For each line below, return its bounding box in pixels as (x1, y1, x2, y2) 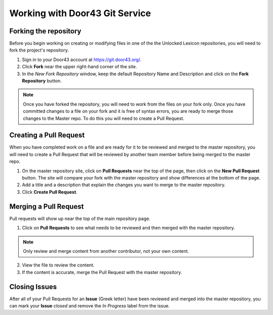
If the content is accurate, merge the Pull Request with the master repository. (22, 269, 182, 275)
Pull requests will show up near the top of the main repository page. (9, 215, 151, 221)
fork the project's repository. (9, 47, 69, 53)
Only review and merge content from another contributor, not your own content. (23, 248, 189, 254)
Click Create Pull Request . (22, 189, 78, 195)
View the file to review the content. (22, 262, 95, 268)
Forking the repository (9, 27, 81, 35)
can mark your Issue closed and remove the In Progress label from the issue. (9, 302, 170, 308)
